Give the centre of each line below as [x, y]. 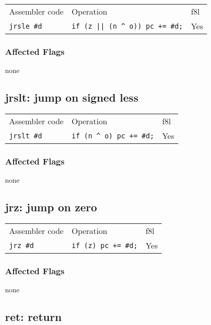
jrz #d [22, 245]
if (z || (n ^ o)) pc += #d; [127, 26]
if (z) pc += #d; [105, 245]
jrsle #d [26, 26]
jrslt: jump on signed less [72, 97]
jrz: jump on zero [51, 207]
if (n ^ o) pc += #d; [113, 136]
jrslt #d [26, 136]
